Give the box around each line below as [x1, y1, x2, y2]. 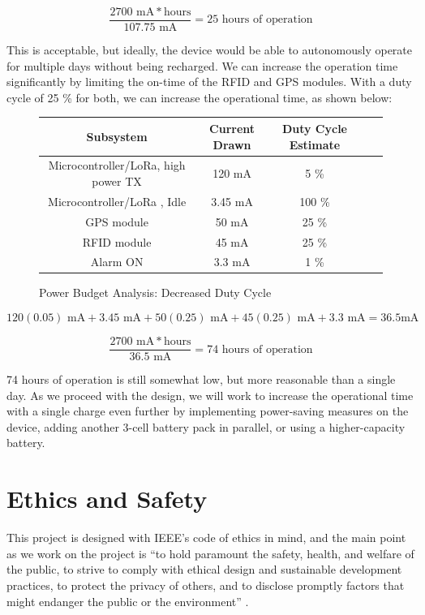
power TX [92, 172, 142, 189]
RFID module [82, 233, 152, 250]
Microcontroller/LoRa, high [48, 157, 186, 174]
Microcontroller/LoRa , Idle [48, 192, 187, 209]
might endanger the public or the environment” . [6, 592, 249, 609]
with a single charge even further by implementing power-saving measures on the [6, 402, 409, 419]
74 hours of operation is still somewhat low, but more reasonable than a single [6, 371, 396, 388]
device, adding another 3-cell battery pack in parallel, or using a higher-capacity [6, 418, 406, 435]
